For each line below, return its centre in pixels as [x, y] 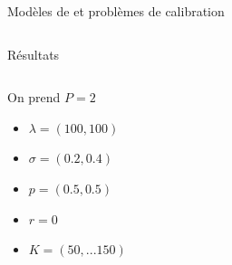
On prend [34, 97]
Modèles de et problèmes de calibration [116, 11]
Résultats [34, 54]
